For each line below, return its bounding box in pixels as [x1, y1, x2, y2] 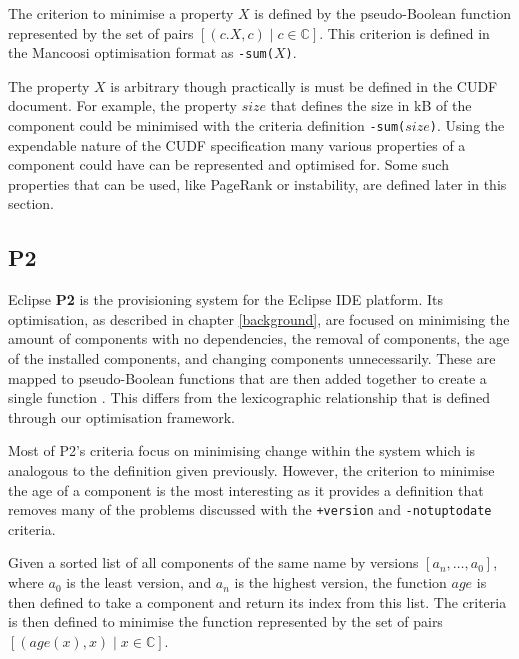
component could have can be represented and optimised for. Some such [8, 154, 449, 175]
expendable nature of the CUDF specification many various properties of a [8, 134, 466, 155]
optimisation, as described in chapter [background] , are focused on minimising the [8, 308, 510, 329]
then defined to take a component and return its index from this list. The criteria [8, 591, 507, 612]
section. [8, 193, 54, 214]
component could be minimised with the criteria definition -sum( [8, 115, 406, 136]
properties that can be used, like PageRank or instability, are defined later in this [8, 173, 507, 194]
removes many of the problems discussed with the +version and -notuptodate [8, 499, 492, 520]
